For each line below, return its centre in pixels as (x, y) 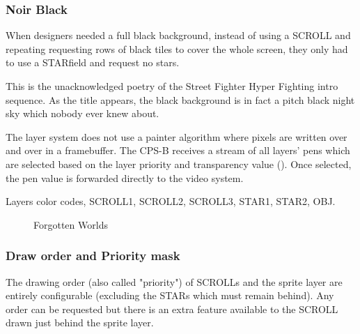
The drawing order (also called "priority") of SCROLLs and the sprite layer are (174, 281)
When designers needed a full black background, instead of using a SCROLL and (178, 35)
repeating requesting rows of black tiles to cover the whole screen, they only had (177, 48)
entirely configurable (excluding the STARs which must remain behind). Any (170, 295)
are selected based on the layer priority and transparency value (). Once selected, (179, 164)
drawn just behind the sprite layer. (80, 322)
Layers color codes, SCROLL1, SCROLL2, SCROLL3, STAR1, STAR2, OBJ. (171, 201)
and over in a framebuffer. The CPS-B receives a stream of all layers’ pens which (178, 150)
